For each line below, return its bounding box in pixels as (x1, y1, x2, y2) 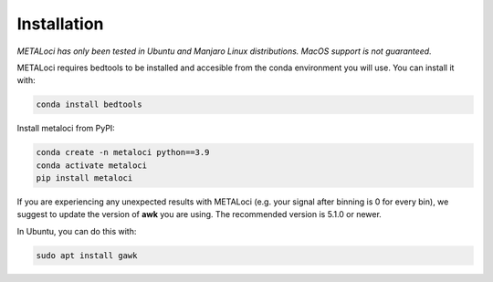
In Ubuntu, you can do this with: (16, 225, 137, 236)
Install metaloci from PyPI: (16, 123, 116, 134)
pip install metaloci (36, 173, 133, 183)
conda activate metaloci (36, 160, 148, 171)
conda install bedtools (36, 99, 143, 110)
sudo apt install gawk (36, 250, 138, 260)
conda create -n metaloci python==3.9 (36, 147, 210, 158)
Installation (16, 14, 104, 34)
